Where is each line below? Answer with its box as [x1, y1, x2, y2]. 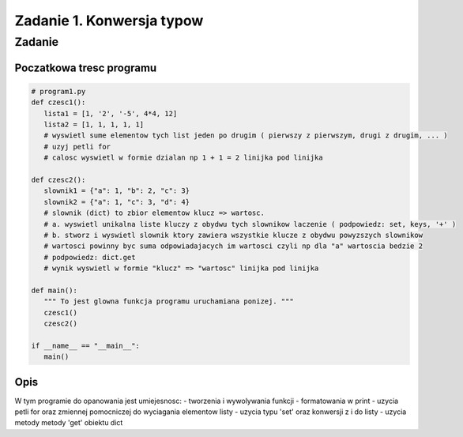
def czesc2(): [31, 175, 86, 184]
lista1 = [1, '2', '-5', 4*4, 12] [43, 109, 178, 118]
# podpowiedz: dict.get [43, 253, 136, 262]
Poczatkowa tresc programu [14, 61, 157, 74]
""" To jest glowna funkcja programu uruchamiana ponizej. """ [43, 297, 294, 306]
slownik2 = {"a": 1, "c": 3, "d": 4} [43, 198, 190, 206]
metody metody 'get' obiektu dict [14, 418, 123, 428]
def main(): [31, 285, 78, 295]
